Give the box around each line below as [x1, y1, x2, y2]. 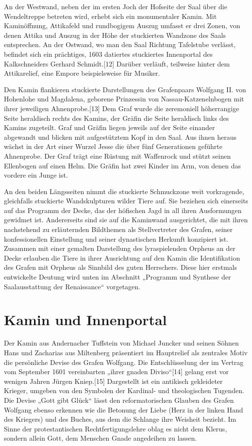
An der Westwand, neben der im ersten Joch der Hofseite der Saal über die [4, 1, 227, 11]
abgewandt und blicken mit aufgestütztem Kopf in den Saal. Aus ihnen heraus [4, 132, 237, 142]
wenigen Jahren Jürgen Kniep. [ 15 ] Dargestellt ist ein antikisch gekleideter [4, 376, 223, 386]
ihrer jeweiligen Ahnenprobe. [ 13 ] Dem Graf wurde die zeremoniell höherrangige [4, 103, 239, 113]
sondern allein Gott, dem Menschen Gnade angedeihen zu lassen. [4, 433, 197, 443]
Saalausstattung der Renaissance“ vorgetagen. [4, 281, 140, 291]
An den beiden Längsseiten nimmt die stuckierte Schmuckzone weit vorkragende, [4, 186, 244, 196]
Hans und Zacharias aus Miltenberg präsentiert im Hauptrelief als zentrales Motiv [4, 347, 248, 357]
